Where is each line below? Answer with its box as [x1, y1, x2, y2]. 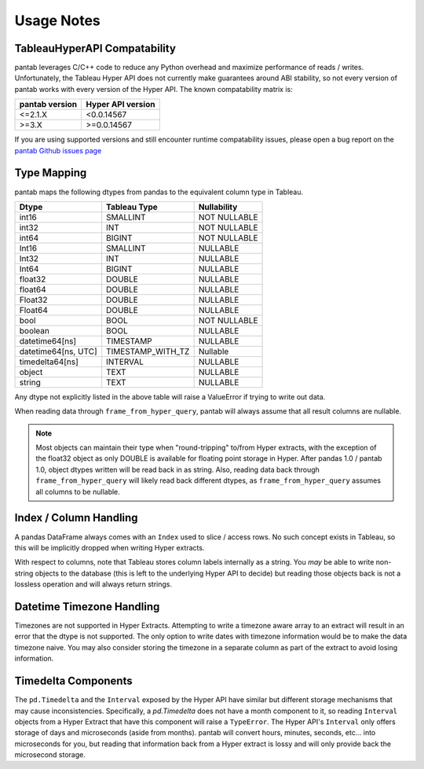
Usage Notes [14, 12, 101, 29]
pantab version [19, 99, 78, 110]
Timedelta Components [14, 675, 133, 688]
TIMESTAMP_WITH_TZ [106, 346, 190, 357]
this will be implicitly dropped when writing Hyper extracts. [14, 543, 205, 552]
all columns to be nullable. [35, 487, 121, 496]
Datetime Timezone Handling [14, 600, 160, 613]
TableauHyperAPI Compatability [14, 42, 177, 55]
